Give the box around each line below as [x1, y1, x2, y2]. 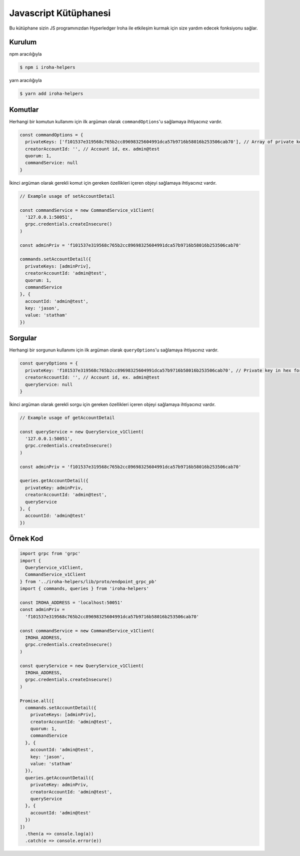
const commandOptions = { [19, 132, 83, 138]
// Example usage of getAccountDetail [19, 414, 115, 420]
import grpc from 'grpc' [19, 551, 81, 557]
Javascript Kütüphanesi [9, 8, 111, 19]
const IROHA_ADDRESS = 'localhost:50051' [19, 600, 123, 606]
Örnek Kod [9, 535, 43, 543]
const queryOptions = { [19, 360, 78, 366]
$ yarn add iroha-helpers [19, 91, 83, 97]
